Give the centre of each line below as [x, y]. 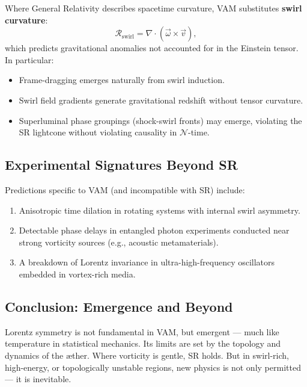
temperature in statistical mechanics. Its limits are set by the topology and [143, 343]
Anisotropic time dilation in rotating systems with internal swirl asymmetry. [160, 210]
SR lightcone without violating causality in [98, 132]
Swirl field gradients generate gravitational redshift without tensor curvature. [161, 100]
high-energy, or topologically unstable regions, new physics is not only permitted [153, 367]
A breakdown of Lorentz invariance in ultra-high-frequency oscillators [147, 262]
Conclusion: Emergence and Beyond [119, 306]
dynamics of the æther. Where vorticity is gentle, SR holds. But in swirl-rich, [147, 355]
